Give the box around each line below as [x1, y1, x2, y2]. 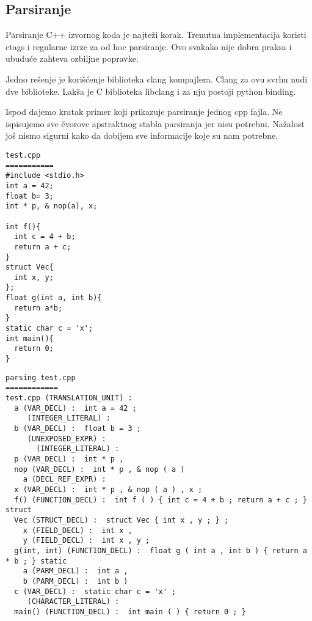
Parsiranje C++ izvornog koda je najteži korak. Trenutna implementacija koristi [5, 28, 307, 41]
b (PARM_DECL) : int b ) [23, 576, 128, 586]
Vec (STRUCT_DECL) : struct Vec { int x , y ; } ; [14, 515, 229, 524]
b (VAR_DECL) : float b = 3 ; [14, 424, 141, 433]
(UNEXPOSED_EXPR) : [27, 434, 106, 443]
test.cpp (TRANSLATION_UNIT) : [5, 394, 132, 403]
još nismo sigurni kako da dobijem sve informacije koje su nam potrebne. [5, 129, 278, 142]
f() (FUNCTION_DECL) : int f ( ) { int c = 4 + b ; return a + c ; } [14, 495, 307, 504]
